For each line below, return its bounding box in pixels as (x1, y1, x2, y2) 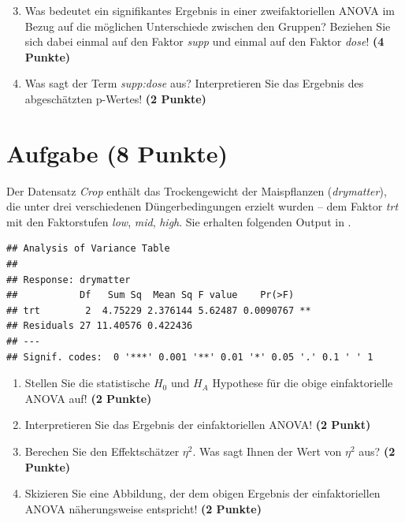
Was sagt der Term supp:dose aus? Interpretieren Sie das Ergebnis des (24, 75, 364, 91)
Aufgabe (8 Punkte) (6, 136, 229, 169)
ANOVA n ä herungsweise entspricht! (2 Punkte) (24, 500, 262, 516)
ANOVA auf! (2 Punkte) (24, 390, 152, 406)
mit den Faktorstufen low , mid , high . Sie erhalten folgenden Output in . (6, 213, 351, 229)
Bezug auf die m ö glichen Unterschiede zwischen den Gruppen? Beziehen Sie (24, 17, 391, 34)
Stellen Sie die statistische (24, 375, 150, 391)
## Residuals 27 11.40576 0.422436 (6, 320, 193, 332)
